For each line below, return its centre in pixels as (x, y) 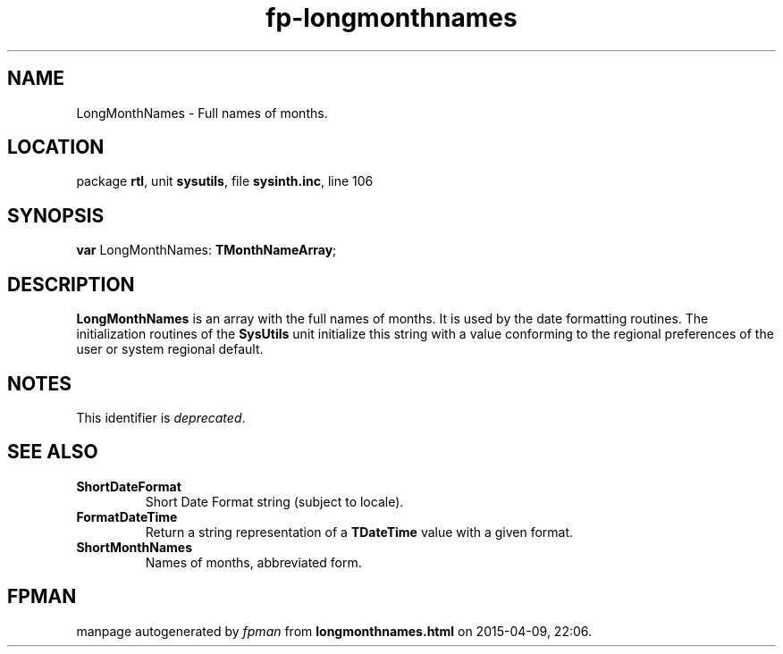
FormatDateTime (127, 516)
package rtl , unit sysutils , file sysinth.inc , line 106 (225, 181)
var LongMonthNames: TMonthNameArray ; (206, 250)
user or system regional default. (170, 349)
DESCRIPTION (71, 284)
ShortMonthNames (134, 547)
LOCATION (56, 147)
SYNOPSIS (56, 215)
